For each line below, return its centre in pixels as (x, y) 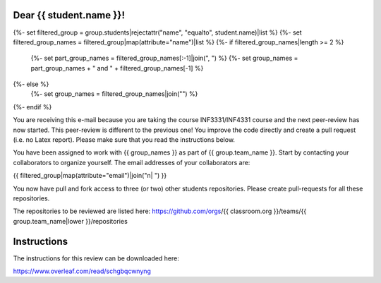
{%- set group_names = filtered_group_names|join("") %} (114, 94)
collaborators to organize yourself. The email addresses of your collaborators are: (132, 162)
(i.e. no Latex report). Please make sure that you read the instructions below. (124, 140)
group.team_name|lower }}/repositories (71, 221)
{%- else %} (31, 84)
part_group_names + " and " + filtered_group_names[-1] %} (117, 68)
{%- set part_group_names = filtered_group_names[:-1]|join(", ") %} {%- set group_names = (164, 58)
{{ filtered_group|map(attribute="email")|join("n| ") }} (90, 176)
